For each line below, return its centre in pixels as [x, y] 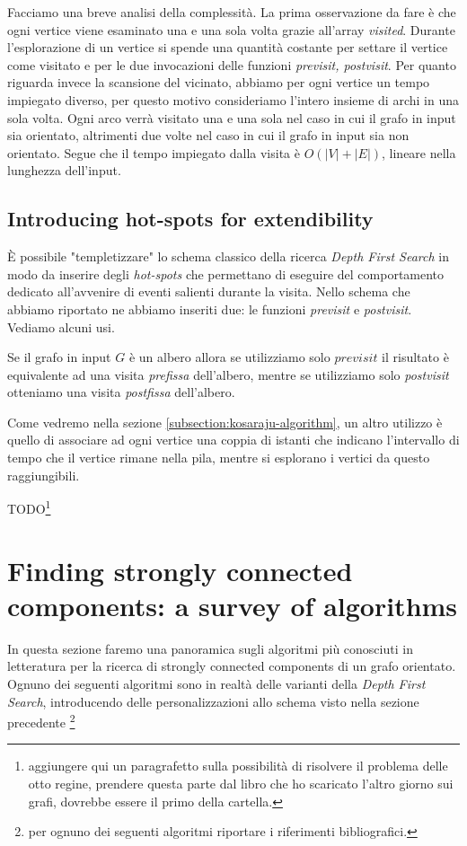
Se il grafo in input [59, 357]
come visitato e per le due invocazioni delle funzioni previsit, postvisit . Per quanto [232, 64]
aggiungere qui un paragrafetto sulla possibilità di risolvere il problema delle [238, 766]
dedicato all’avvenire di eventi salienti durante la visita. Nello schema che [209, 291]
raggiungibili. [44, 475]
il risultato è [415, 357]
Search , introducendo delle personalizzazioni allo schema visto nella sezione [213, 701]
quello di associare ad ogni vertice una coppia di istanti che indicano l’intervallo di [233, 440]
